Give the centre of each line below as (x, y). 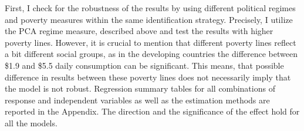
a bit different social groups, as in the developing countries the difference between (151, 54)
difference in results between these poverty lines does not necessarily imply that (148, 77)
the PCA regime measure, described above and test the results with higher (139, 31)
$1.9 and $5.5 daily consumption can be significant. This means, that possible (144, 65)
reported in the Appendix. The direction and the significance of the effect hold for (152, 111)
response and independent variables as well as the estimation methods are (137, 100)
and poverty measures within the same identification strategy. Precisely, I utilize (149, 19)
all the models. (31, 122)
